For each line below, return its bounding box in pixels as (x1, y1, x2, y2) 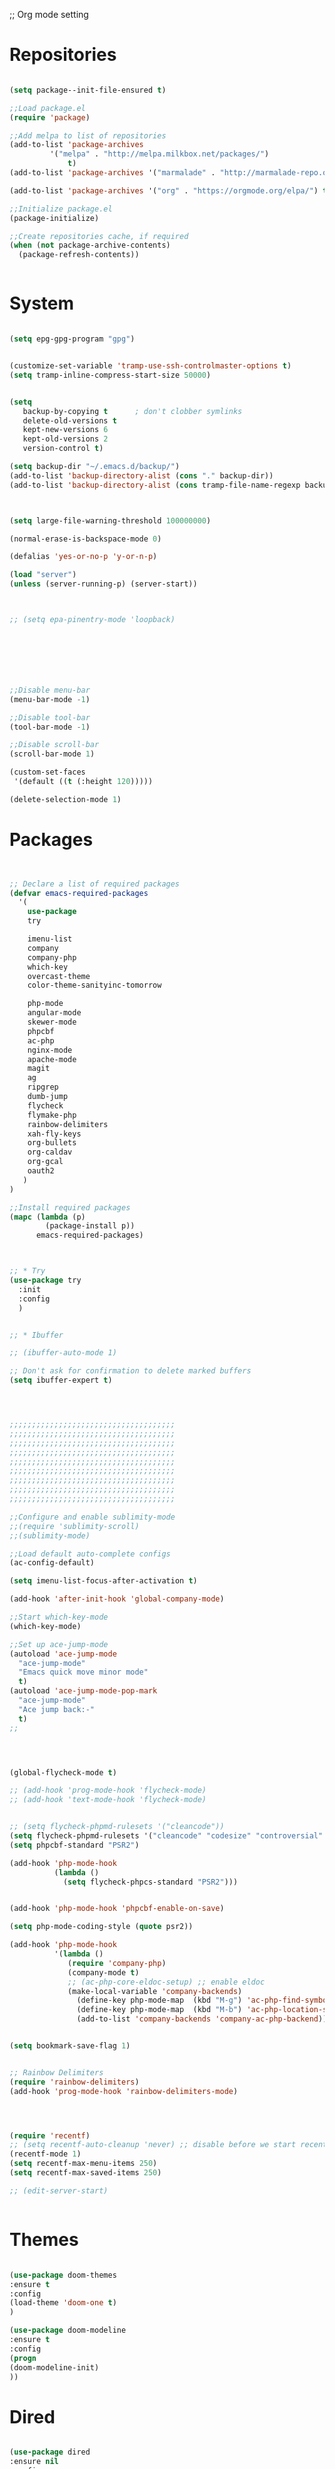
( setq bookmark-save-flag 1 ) (9, 2041, 131, 2051)
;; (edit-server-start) (9, 2185, 109, 2196)
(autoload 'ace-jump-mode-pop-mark (9, 1686, 158, 1696)
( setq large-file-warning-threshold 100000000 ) (9, 515, 212, 526)
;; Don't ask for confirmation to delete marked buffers (9, 1366, 252, 1376)
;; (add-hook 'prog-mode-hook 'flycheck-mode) (9, 1785, 207, 1796)
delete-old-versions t (22, 415, 117, 426)
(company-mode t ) (67, 1967, 140, 1978)
